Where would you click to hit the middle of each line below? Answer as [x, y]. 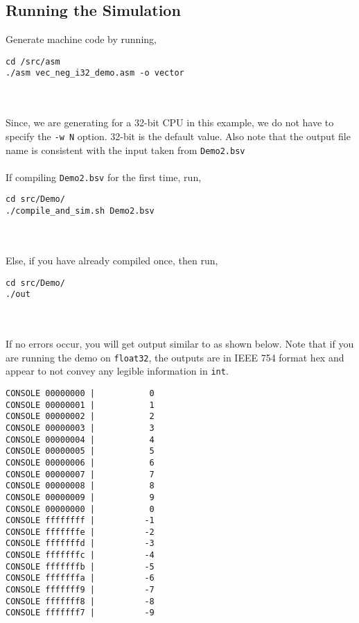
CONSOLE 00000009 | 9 [80, 497]
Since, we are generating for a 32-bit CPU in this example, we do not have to [170, 122]
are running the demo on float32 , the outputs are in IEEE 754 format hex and [175, 357]
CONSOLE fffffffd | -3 [80, 544]
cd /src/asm [33, 61]
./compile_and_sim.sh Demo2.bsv [80, 211]
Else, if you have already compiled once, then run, [112, 260]
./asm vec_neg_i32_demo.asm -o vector [95, 73]
